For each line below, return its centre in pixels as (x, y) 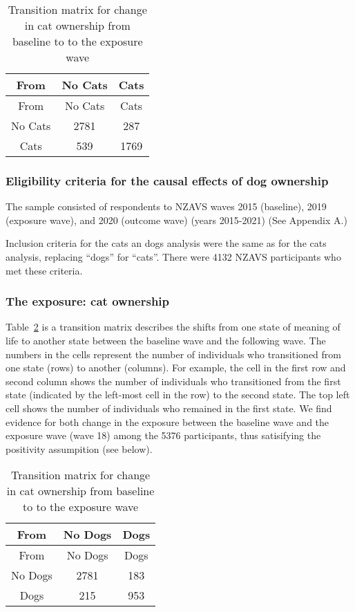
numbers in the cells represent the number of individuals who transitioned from (173, 354)
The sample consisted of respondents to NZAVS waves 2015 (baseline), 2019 (166, 206)
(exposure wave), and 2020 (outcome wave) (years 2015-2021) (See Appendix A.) (176, 220)
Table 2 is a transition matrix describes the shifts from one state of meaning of (173, 327)
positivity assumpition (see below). (79, 448)
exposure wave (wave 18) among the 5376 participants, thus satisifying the (163, 435)
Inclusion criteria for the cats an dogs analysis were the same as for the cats (166, 243)
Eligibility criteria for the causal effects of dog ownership (167, 180)
